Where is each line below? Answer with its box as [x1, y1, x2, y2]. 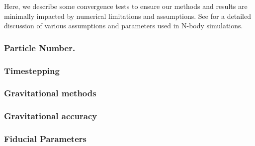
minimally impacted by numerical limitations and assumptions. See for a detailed [4, 10, 252, 21]
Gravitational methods [4, 87, 96, 99]
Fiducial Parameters [4, 133, 86, 145]
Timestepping [4, 64, 60, 76]
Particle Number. [4, 41, 76, 54]
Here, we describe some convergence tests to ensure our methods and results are [4, 1, 248, 11]
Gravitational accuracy [4, 110, 97, 122]
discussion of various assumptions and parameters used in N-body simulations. [4, 20, 243, 31]
